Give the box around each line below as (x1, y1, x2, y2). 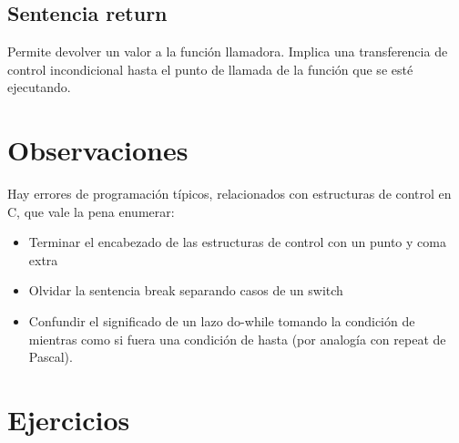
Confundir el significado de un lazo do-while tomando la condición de (28, 312, 415, 331)
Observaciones (7, 131, 189, 169)
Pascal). (28, 347, 73, 366)
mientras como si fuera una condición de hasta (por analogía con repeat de (28, 329, 446, 348)
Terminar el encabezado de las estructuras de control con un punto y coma (28, 232, 446, 252)
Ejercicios (7, 401, 130, 438)
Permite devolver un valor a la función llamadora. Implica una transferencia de (7, 42, 448, 61)
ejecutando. (7, 77, 71, 97)
